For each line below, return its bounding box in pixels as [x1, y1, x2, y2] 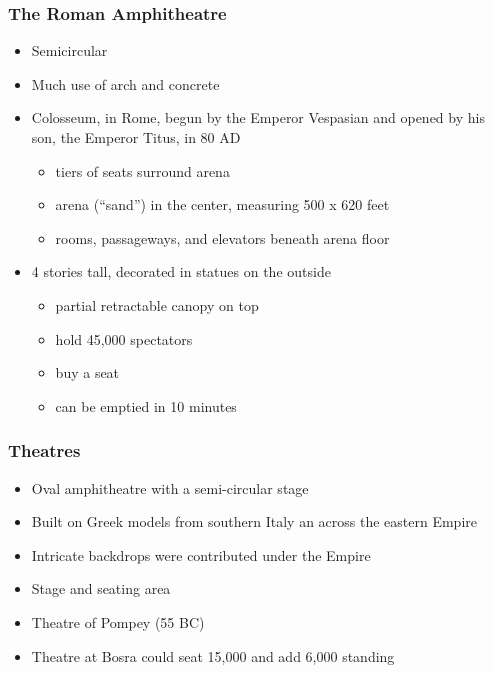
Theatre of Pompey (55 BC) [31, 611, 205, 632]
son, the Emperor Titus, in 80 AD [31, 127, 241, 147]
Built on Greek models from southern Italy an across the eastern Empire [31, 511, 477, 532]
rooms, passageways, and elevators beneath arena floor [55, 227, 390, 248]
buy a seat [55, 362, 120, 383]
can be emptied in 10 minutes [55, 395, 237, 416]
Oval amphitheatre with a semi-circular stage [31, 477, 309, 498]
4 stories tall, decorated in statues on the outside [31, 261, 331, 282]
